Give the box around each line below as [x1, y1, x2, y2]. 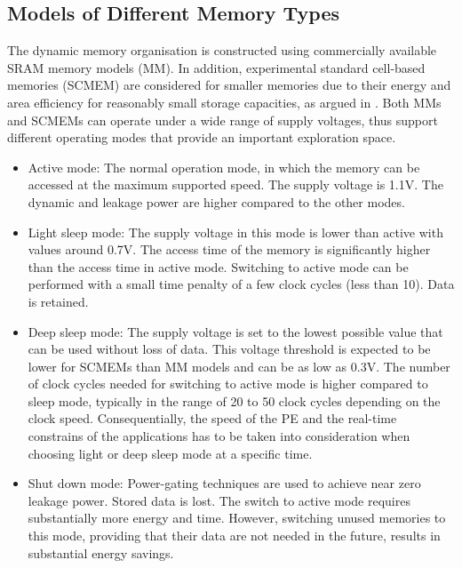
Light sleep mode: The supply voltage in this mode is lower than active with [28, 222, 443, 241]
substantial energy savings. [28, 543, 174, 562]
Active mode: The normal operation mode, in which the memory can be [28, 157, 420, 176]
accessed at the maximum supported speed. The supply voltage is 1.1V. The [28, 175, 443, 194]
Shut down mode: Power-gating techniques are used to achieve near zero [28, 474, 421, 492]
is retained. [28, 292, 89, 310]
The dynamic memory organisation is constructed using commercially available [7, 41, 437, 60]
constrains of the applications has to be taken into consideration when [28, 427, 410, 445]
